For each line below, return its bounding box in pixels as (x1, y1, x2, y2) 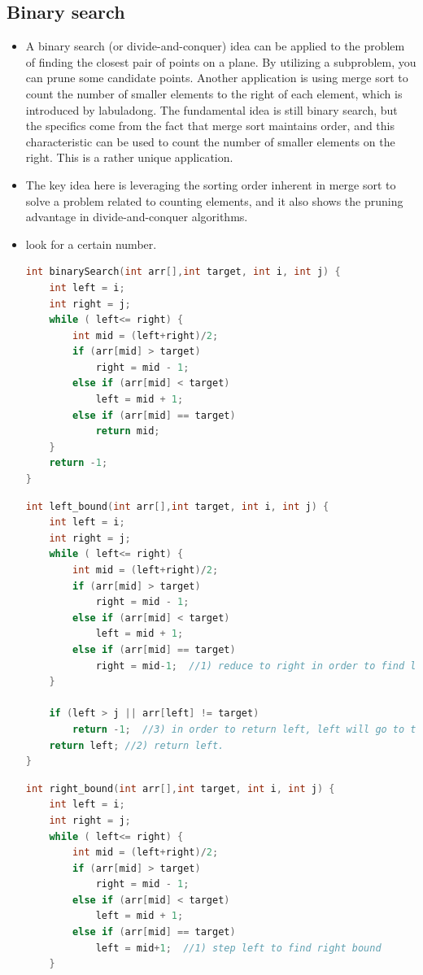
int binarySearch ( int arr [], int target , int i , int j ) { (25, 266, 341, 278)
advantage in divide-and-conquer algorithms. (25, 208, 248, 225)
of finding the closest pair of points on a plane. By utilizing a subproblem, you (25, 53, 416, 70)
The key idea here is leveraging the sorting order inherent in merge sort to (25, 176, 396, 193)
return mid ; (95, 425, 160, 437)
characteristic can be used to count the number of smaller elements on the (25, 133, 395, 150)
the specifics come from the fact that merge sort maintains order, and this (25, 117, 395, 134)
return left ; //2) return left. (49, 739, 225, 751)
